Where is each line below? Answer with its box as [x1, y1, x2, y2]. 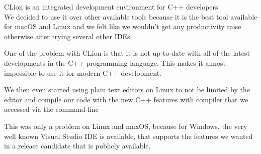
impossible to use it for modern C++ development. [4, 67, 161, 78]
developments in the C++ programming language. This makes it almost [4, 57, 226, 68]
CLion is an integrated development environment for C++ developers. [4, 2, 220, 12]
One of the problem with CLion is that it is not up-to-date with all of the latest [4, 48, 250, 58]
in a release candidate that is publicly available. [4, 140, 151, 151]
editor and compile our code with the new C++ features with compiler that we [4, 94, 248, 104]
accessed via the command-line [4, 104, 99, 114]
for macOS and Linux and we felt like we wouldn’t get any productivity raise [4, 21, 241, 32]
